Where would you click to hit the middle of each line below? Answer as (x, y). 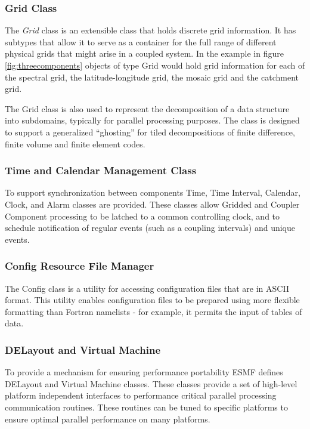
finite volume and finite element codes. (75, 143)
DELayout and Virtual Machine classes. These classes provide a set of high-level (151, 383)
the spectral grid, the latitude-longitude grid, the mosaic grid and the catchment (152, 77)
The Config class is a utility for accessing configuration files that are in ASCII (147, 288)
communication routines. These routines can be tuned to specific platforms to (146, 407)
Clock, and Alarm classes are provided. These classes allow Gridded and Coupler (152, 204)
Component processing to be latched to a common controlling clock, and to (142, 216)
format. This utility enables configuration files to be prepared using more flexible (152, 300)
